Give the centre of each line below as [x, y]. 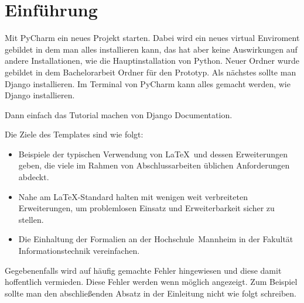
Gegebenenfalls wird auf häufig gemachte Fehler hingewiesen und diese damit [143, 270]
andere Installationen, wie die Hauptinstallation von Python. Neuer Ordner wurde [152, 61]
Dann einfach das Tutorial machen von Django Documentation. [119, 114]
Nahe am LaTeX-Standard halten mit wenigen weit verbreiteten [133, 196]
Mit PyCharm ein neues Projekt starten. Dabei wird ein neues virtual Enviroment [152, 38]
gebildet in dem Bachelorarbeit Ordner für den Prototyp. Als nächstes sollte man [151, 72]
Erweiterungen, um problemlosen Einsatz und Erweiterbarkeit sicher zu [146, 208]
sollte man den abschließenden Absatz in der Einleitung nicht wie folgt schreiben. [151, 293]
